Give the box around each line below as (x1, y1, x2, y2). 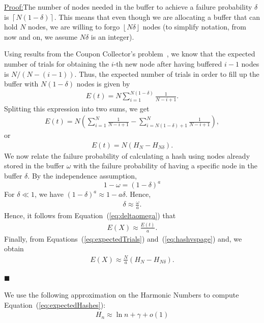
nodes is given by (76, 78, 130, 89)
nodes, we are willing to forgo (28, 21, 120, 32)
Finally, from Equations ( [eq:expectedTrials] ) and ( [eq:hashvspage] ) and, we (4, 233, 242, 244)
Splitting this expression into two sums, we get (4, 103, 150, 113)
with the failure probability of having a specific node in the (73, 160, 257, 171)
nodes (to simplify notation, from (142, 21, 246, 32)
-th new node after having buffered (113, 58, 222, 69)
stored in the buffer (4, 160, 64, 171)
